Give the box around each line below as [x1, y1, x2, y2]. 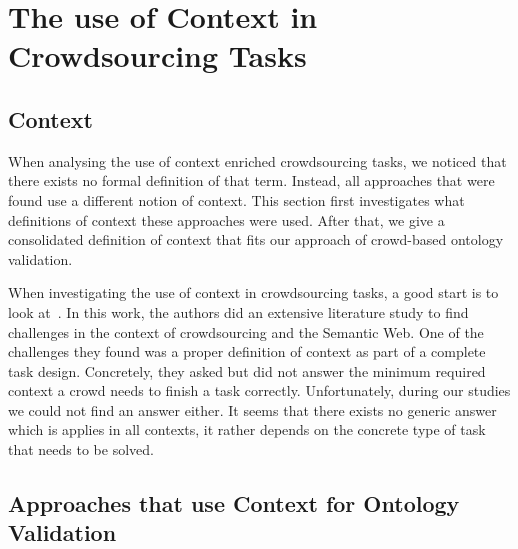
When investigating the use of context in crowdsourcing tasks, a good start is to [8, 282, 499, 303]
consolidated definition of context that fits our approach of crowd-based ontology [8, 229, 504, 250]
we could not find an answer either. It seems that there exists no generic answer [8, 399, 497, 420]
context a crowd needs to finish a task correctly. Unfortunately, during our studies [8, 380, 511, 401]
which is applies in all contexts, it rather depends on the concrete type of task [8, 419, 486, 440]
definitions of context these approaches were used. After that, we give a [8, 209, 445, 230]
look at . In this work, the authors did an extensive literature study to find [8, 301, 469, 322]
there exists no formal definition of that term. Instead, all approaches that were [8, 170, 495, 191]
